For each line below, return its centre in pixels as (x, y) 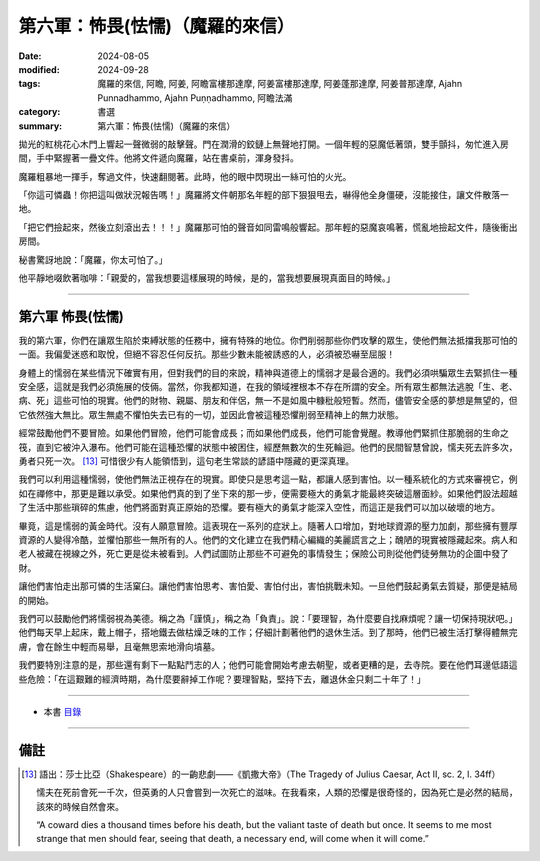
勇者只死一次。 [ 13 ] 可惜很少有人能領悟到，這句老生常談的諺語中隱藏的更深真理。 (186, 461)
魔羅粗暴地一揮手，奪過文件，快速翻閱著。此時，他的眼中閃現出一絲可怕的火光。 (185, 176)
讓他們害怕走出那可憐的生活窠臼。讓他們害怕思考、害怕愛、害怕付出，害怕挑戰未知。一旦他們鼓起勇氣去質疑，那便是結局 (268, 586)
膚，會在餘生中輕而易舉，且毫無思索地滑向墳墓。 (119, 646)
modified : (39, 69)
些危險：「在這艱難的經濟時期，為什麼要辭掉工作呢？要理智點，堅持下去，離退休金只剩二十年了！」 (222, 679)
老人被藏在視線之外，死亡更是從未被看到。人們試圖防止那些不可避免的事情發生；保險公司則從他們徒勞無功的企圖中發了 (263, 554)
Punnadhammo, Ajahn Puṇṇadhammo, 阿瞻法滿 (195, 97)
